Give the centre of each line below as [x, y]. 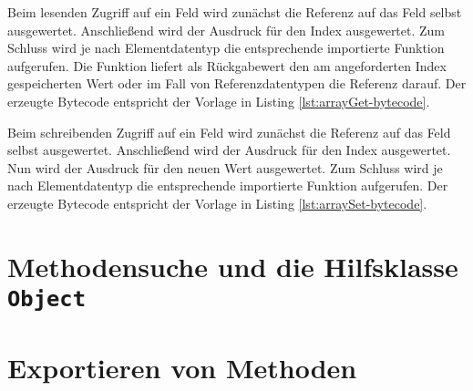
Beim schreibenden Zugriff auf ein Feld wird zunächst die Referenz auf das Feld [229, 132]
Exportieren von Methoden [182, 368]
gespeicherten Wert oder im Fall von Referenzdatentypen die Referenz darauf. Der [237, 83]
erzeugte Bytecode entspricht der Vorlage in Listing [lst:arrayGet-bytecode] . [219, 101]
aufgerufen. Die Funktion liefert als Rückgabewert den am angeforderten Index [227, 65]
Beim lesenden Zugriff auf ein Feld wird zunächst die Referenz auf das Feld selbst [235, 12]
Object [46, 298]
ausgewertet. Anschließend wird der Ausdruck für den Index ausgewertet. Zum [226, 30]
